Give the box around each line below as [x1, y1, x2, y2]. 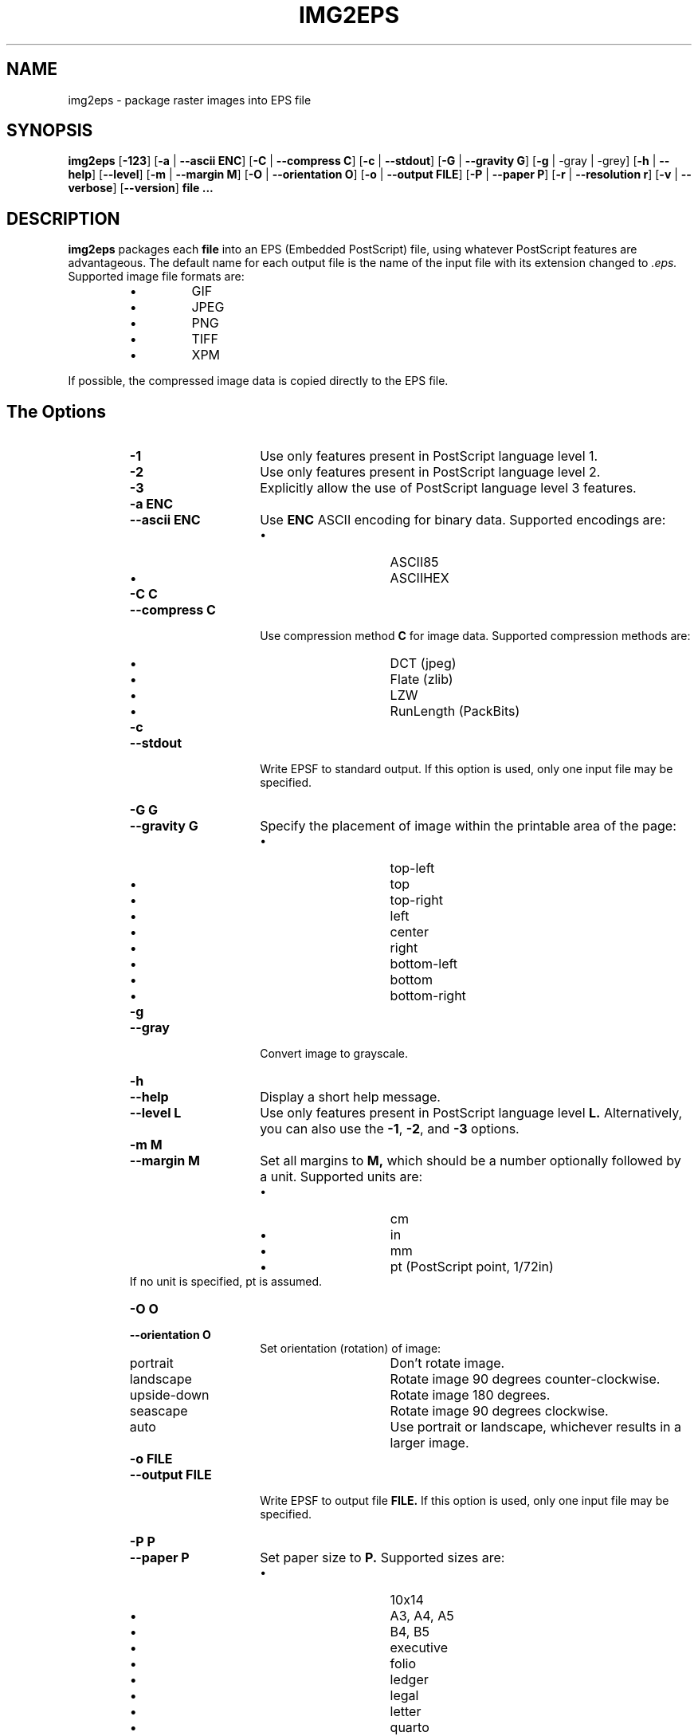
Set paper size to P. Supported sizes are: [260, 1549, 505, 1566]
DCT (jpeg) [390, 655, 457, 672]
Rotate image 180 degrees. [390, 1387, 551, 1404]
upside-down [129, 1387, 210, 1404]
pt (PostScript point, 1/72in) [390, 1259, 554, 1275]
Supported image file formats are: [68, 269, 245, 284]
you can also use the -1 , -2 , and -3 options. [260, 1121, 520, 1137]
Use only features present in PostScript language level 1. [260, 448, 598, 465]
